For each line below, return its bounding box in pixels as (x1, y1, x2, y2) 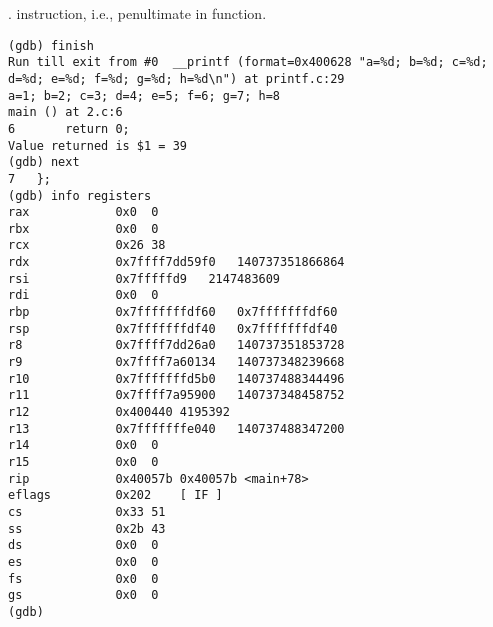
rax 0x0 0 (8, 205, 159, 220)
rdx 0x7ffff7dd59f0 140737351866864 (8, 255, 345, 270)
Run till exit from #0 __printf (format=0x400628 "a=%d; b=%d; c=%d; (8, 55, 488, 70)
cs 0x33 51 (8, 504, 166, 519)
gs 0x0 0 (8, 588, 159, 603)
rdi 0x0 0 (8, 288, 159, 303)
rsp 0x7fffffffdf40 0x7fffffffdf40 (8, 321, 338, 336)
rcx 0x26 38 (8, 238, 166, 253)
